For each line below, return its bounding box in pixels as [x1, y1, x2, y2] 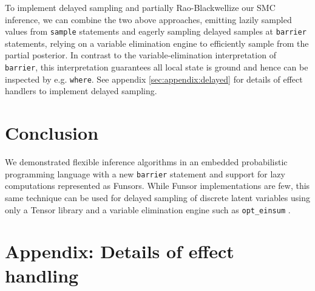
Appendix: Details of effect [5, 239, 234, 264]
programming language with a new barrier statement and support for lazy [5, 167, 285, 180]
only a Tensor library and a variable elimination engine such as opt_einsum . [5, 203, 291, 216]
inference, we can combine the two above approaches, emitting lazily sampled [5, 13, 292, 26]
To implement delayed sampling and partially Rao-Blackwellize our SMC [5, 1, 276, 13]
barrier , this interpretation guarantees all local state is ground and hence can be [5, 61, 308, 74]
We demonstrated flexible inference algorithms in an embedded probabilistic [5, 156, 288, 168]
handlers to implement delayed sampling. [5, 84, 157, 97]
